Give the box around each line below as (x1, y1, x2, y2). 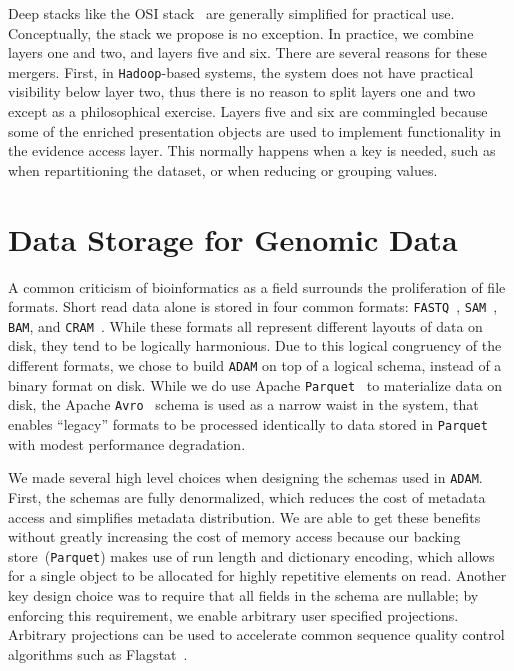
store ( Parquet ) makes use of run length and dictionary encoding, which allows (8, 545, 495, 566)
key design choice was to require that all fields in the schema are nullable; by (8, 584, 479, 605)
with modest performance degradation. (8, 433, 246, 454)
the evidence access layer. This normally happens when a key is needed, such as (8, 140, 496, 161)
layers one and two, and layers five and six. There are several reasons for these (8, 42, 488, 63)
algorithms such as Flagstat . (8, 643, 188, 664)
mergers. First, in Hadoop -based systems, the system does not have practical (8, 61, 474, 82)
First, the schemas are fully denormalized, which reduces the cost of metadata (8, 486, 486, 507)
